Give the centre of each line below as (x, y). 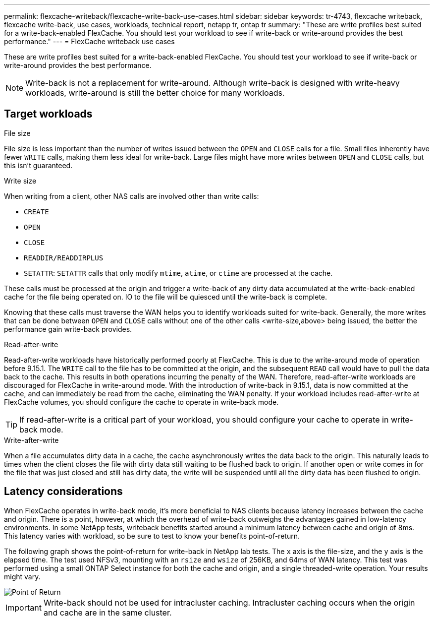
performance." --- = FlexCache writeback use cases (89, 41)
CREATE (36, 212)
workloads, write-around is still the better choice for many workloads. (155, 93)
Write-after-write (31, 440)
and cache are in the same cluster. (108, 612)
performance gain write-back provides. (68, 329)
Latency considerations (63, 492)
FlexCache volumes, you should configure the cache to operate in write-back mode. (141, 402)
